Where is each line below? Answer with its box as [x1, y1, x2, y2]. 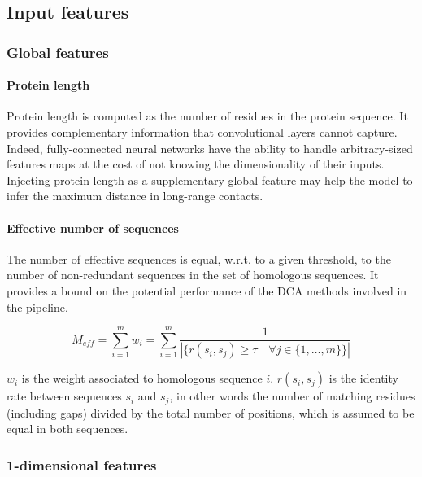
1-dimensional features [7, 454, 157, 475]
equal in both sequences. [7, 420, 128, 437]
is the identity [328, 370, 398, 387]
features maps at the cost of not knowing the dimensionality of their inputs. [7, 155, 385, 173]
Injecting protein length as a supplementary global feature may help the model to [7, 171, 413, 188]
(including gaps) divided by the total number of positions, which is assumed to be [7, 404, 415, 421]
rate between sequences [7, 387, 122, 405]
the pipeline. [7, 298, 68, 315]
